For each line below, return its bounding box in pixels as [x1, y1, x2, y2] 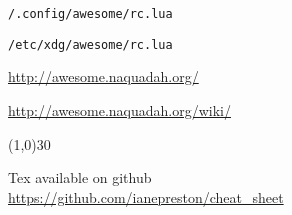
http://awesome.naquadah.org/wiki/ [8, 99, 231, 120]
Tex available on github [8, 167, 152, 188]
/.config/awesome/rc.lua [8, 7, 173, 21]
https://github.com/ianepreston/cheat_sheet [8, 186, 284, 207]
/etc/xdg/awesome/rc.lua [8, 37, 173, 52]
